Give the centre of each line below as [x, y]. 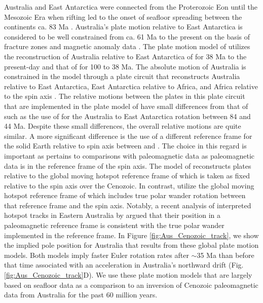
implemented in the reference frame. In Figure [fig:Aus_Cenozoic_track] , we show [131, 235]
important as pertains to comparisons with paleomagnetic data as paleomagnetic [129, 155]
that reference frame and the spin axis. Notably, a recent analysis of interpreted [128, 205]
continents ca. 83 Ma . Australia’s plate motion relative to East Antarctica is [123, 27]
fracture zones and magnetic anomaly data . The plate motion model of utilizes [127, 46]
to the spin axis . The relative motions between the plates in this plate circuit [125, 96]
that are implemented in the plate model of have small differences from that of [126, 106]
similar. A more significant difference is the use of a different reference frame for [128, 136]
